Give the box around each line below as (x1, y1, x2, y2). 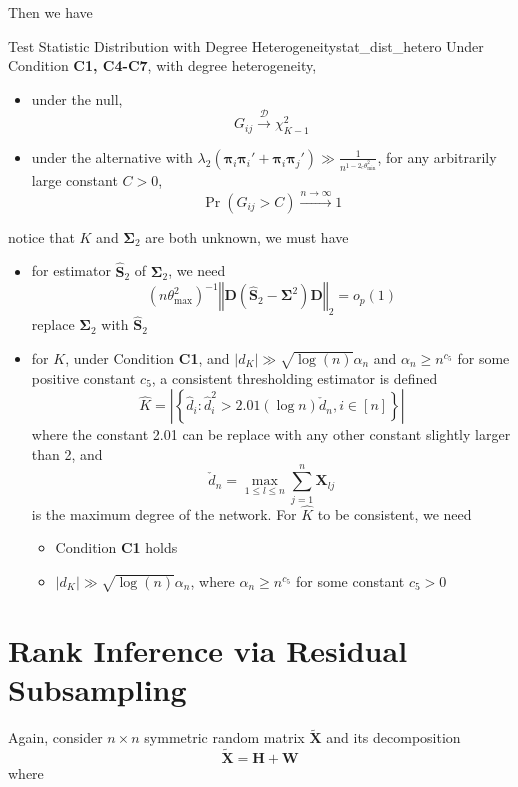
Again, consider (8, 727, 103, 748)
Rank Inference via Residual (8, 629, 408, 670)
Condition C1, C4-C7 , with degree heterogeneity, (8, 55, 317, 76)
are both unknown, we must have (145, 226, 349, 247)
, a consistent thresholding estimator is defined (151, 367, 438, 388)
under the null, (31, 88, 123, 109)
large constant (31, 170, 118, 191)
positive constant (31, 367, 136, 388)
